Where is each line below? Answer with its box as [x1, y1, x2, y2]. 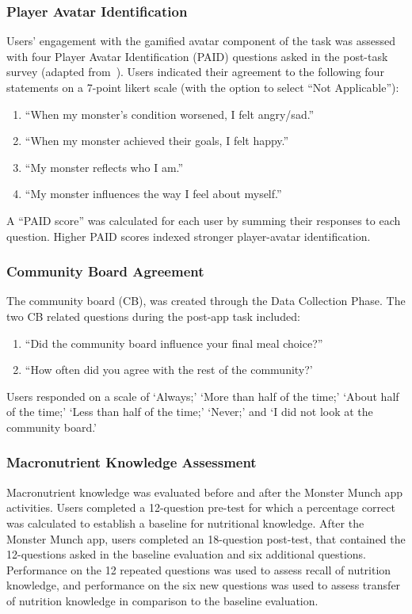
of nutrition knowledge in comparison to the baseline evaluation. [6, 592, 319, 608]
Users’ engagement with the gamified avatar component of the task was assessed [6, 32, 395, 49]
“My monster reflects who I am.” [25, 158, 184, 175]
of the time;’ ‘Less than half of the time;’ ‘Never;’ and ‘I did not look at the [6, 403, 373, 420]
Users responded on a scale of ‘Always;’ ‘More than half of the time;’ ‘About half [6, 387, 399, 404]
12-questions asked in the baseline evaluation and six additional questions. [6, 546, 367, 563]
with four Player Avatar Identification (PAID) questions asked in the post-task [6, 48, 388, 64]
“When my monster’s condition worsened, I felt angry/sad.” [25, 105, 315, 122]
